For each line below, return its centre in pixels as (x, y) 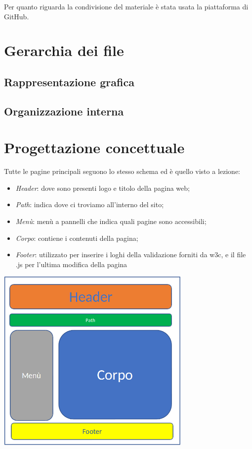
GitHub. (17, 16)
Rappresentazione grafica (69, 82)
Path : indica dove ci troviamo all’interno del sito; (90, 204)
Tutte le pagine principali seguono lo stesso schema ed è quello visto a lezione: (122, 171)
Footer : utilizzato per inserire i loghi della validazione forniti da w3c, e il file (131, 254)
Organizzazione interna (64, 111)
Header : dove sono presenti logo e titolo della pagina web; (103, 188)
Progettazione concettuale (94, 147)
